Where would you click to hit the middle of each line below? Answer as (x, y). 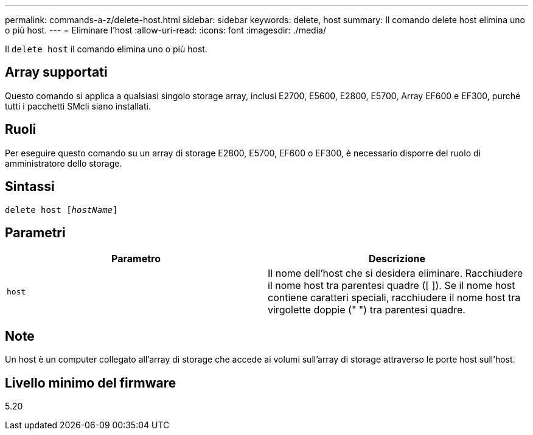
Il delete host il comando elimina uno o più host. (106, 49)
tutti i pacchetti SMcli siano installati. (78, 106)
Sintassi (30, 187)
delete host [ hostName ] (61, 210)
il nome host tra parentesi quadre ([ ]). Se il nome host (392, 286)
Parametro (136, 259)
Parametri (35, 232)
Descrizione (397, 259)
